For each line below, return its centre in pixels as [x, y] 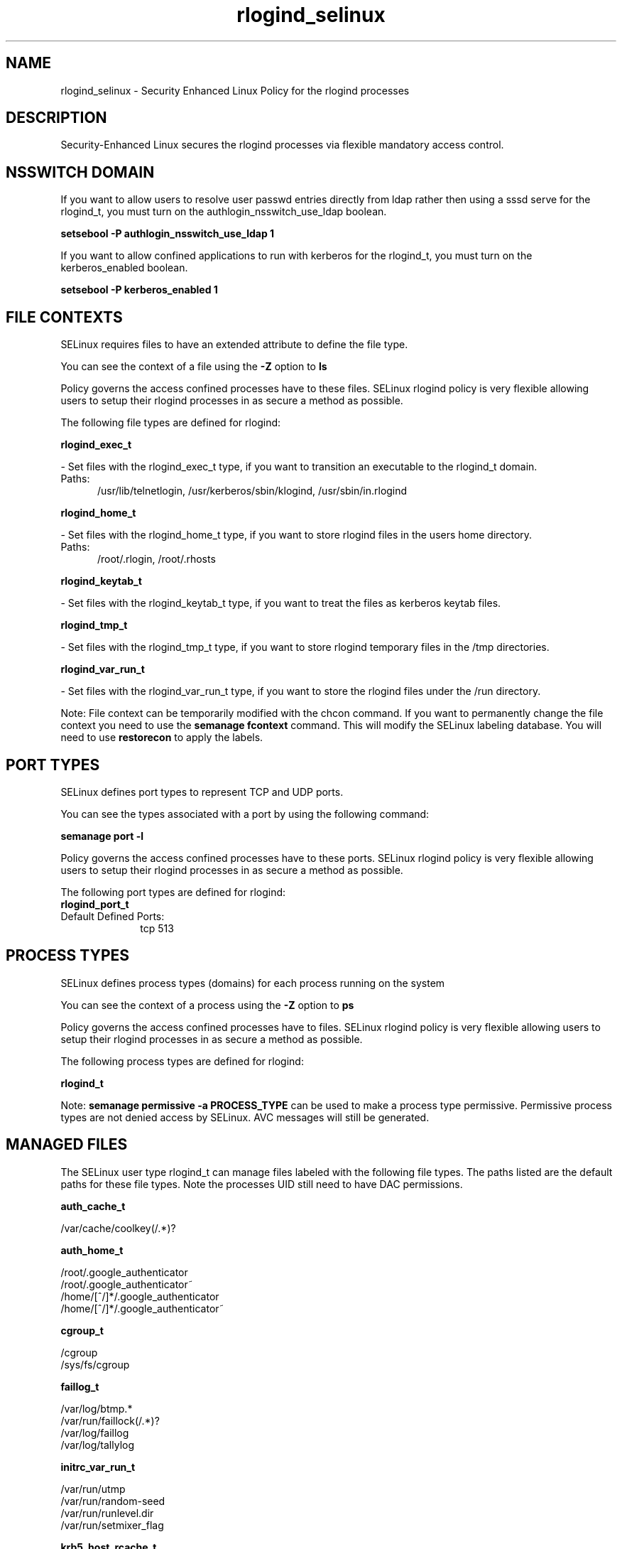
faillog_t [80, 1386]
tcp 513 [157, 928]
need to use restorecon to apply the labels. [162, 738]
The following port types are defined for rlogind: [173, 892]
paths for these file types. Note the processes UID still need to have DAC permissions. [262, 1184]
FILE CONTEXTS [64, 317]
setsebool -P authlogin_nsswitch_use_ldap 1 [168, 234]
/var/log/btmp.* [97, 1408]
